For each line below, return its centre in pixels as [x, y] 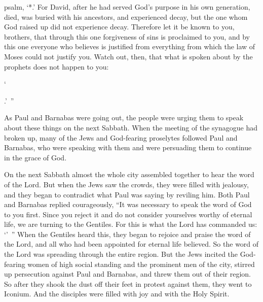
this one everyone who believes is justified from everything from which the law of [130, 46]
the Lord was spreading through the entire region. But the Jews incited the [121, 254]
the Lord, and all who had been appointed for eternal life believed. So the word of [131, 244]
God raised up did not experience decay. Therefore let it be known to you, [119, 27]
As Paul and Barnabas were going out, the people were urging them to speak [124, 118]
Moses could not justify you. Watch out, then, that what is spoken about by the [128, 56]
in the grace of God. [35, 157]
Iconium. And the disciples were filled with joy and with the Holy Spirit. [117, 294]
